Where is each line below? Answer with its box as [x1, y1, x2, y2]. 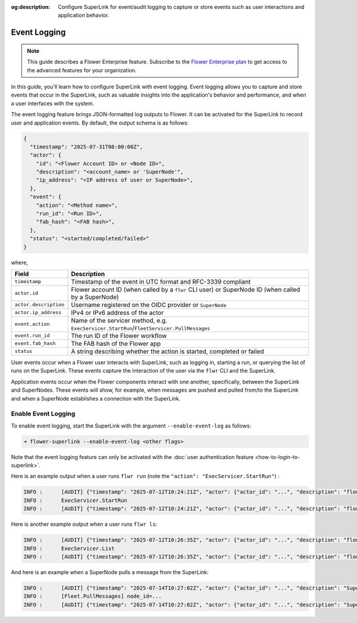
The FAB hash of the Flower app [71, 339, 161, 348]
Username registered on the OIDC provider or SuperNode [71, 300, 227, 309]
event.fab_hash [14, 340, 56, 347]
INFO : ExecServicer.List [23, 545, 115, 551]
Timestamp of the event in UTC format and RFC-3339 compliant [71, 277, 251, 286]
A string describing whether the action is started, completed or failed [71, 347, 264, 355]
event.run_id [14, 333, 50, 339]
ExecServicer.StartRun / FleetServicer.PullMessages [71, 324, 211, 332]
